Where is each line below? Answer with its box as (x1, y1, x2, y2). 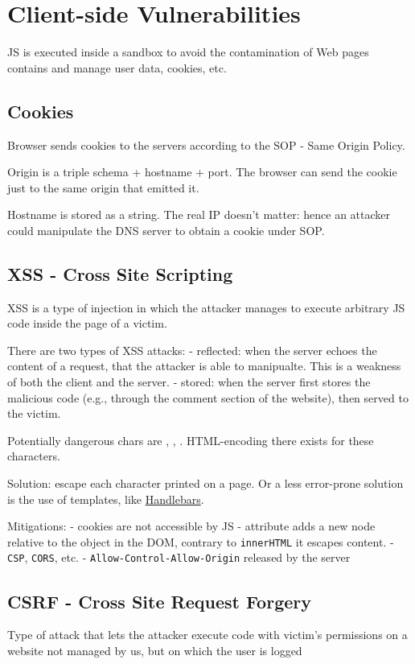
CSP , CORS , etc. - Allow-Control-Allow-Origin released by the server (7, 549, 351, 566)
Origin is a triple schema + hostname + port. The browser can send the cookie (7, 163, 397, 180)
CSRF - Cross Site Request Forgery (7, 588, 311, 613)
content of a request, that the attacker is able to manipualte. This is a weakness (7, 357, 401, 374)
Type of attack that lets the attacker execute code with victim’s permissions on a (7, 626, 408, 643)
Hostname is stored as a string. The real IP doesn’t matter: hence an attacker (7, 206, 391, 223)
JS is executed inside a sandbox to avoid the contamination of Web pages (7, 43, 369, 60)
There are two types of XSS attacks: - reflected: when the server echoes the (7, 341, 377, 358)
